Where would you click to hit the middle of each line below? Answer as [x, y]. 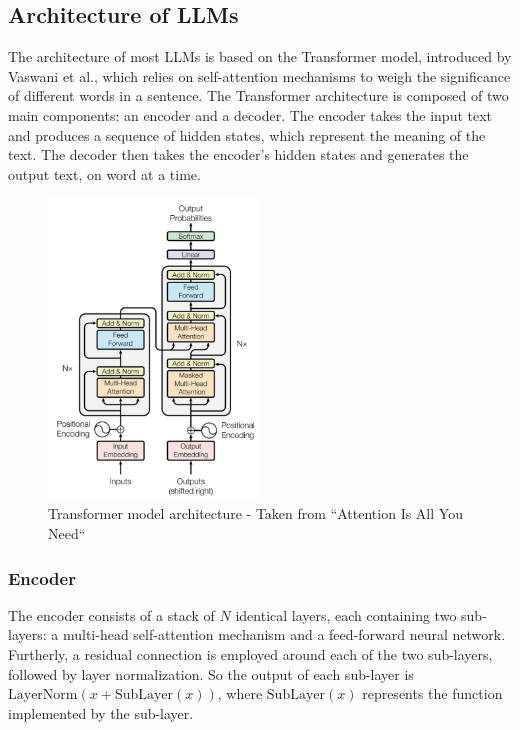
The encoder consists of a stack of [111, 614]
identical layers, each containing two [346, 614]
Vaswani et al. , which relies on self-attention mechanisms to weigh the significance [259, 75]
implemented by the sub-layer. [101, 712]
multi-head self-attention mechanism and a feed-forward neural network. [284, 634]
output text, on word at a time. [104, 173]
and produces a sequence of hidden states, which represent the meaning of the [247, 134]
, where [240, 693]
